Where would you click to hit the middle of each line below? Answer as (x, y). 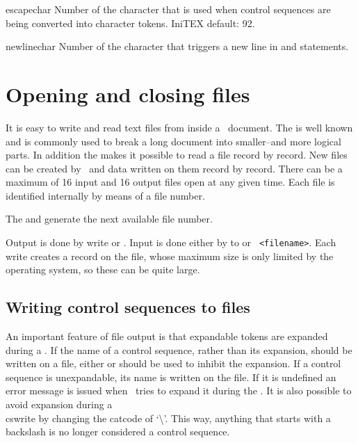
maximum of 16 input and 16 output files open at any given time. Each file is (170, 182)
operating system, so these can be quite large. (103, 269)
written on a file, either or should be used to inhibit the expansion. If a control (173, 363)
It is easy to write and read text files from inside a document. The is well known (179, 127)
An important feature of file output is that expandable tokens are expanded (167, 336)
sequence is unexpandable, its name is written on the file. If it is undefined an (171, 377)
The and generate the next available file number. (109, 219)
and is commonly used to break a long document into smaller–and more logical (173, 141)
